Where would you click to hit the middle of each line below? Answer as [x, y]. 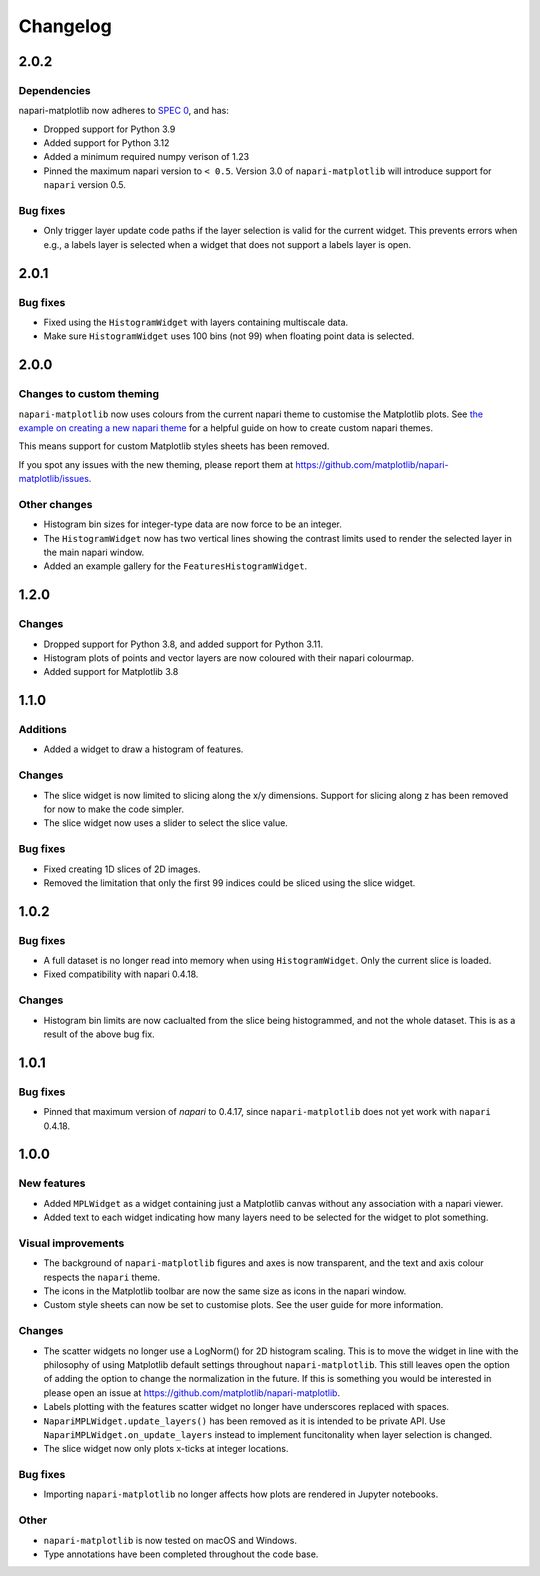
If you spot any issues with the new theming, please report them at [156, 464]
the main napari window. [94, 552]
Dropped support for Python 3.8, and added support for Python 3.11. [183, 644]
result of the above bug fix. [99, 1034]
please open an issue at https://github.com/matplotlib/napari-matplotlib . [191, 1392]
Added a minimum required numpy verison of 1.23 [146, 157]
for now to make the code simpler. [114, 809]
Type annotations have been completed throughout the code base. [181, 1554]
